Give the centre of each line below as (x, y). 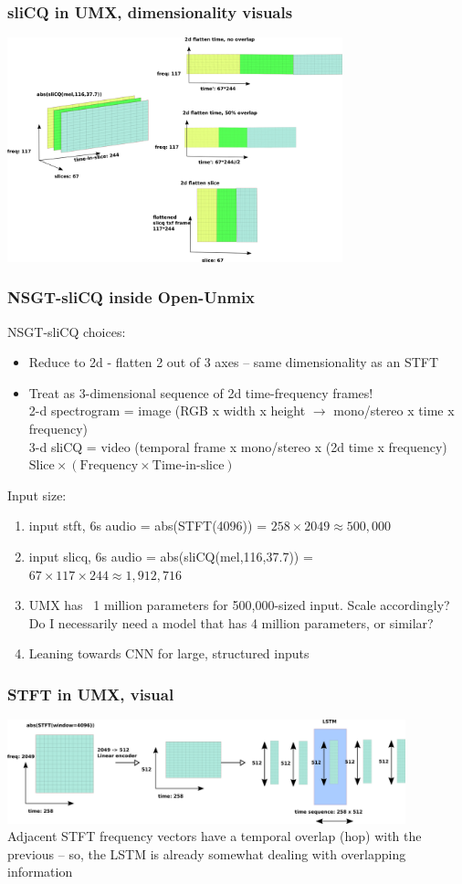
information (40, 872)
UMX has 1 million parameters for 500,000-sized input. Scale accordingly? (239, 605)
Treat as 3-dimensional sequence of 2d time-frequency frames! (201, 392)
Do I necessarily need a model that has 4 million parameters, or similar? (231, 622)
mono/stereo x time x (394, 410)
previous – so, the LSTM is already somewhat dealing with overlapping (207, 853)
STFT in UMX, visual (91, 694)
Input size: (37, 495)
